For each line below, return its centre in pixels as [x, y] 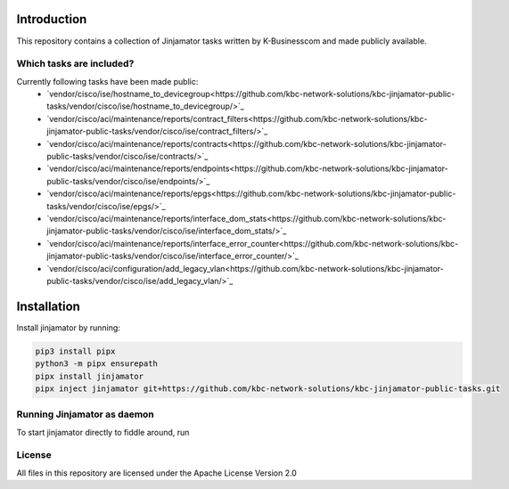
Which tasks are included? [75, 64]
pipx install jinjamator [90, 376]
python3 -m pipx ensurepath [96, 364]
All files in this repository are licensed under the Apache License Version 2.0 [157, 473]
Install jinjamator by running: [68, 327]
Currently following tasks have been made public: [107, 81]
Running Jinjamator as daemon [86, 414]
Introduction [52, 19]
